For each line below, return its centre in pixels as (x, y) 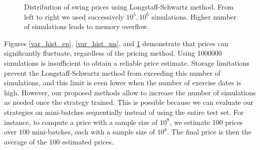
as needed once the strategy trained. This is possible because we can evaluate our (129, 102)
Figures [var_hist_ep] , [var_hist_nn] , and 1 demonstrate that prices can (116, 43)
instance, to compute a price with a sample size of (81, 122)
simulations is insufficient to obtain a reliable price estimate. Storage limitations (127, 62)
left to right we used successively (74, 16)
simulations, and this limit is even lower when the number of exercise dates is (123, 83)
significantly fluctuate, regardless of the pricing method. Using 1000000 (113, 53)
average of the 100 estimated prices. (59, 141)
